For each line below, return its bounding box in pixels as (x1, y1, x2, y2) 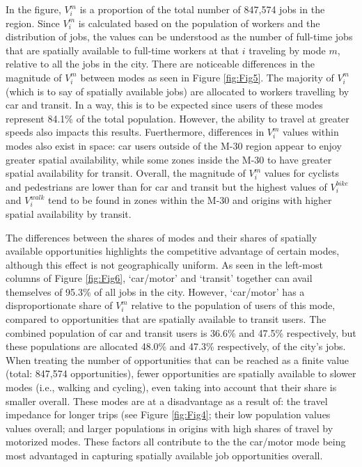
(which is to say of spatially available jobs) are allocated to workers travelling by (6, 84, 349, 98)
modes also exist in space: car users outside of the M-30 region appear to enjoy (6, 138, 342, 152)
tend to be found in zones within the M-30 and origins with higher (48, 193, 332, 207)
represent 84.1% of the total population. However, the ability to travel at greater (6, 111, 349, 125)
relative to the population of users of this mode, (131, 298, 336, 312)
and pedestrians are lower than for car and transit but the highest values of (6, 179, 327, 193)
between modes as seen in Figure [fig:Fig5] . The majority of (80, 70, 334, 84)
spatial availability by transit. (6, 206, 132, 221)
